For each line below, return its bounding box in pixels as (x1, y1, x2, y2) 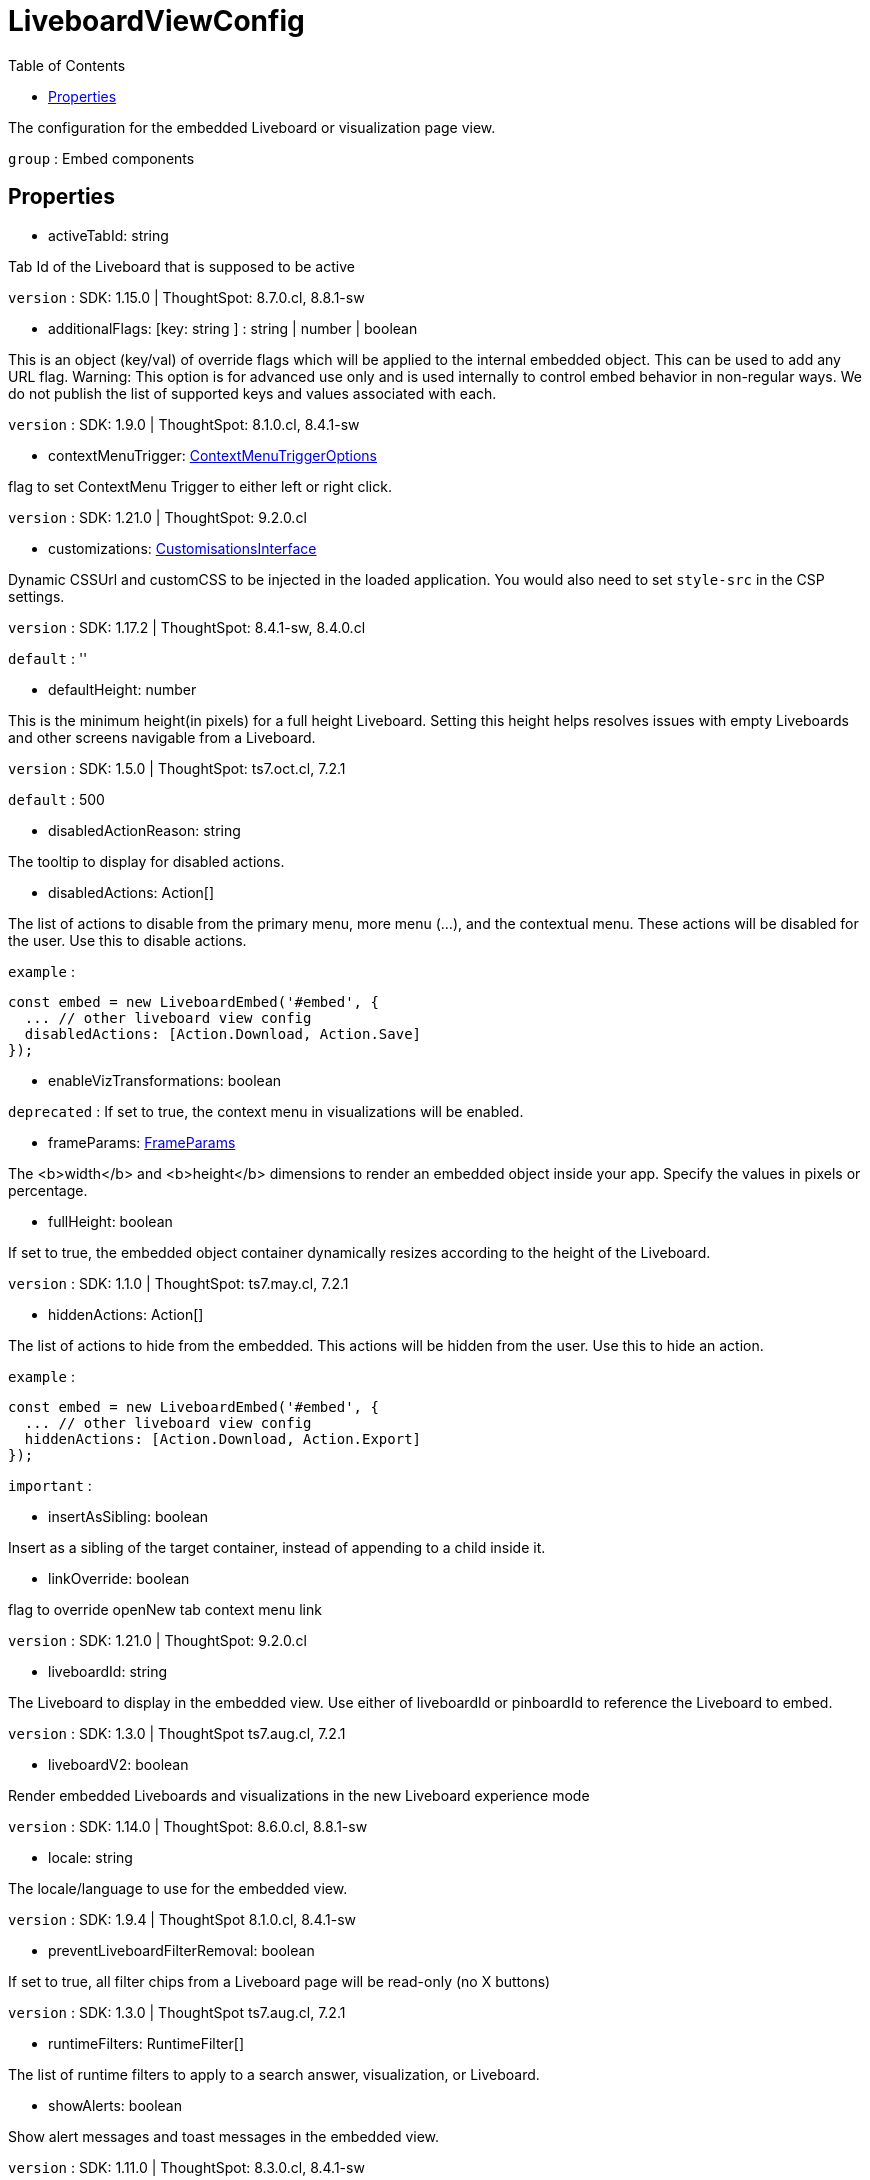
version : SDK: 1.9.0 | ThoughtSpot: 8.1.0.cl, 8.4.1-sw (8, 415, 360, 433)
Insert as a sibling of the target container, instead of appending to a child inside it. (8, 1538, 546, 1556)
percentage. (8, 1181, 88, 1199)
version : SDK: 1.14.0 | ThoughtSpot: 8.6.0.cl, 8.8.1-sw (8, 1817, 368, 1835)
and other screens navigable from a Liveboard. (8, 728, 316, 746)
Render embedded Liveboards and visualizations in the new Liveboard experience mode (8, 1786, 590, 1804)
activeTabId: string (48, 226, 169, 244)
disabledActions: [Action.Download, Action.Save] (24, 1025, 422, 1042)
